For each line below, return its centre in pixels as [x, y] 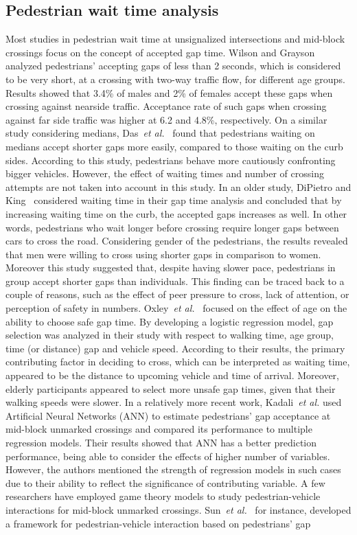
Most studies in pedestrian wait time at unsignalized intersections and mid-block [175, 39]
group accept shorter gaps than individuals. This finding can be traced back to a [175, 281]
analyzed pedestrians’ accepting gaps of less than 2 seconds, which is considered [173, 66]
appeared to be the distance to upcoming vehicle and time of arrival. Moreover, [172, 375]
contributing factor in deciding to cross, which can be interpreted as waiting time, [178, 362]
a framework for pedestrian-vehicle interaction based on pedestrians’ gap [158, 523]
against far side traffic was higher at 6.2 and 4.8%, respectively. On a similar [166, 119]
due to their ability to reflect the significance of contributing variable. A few [165, 482]
